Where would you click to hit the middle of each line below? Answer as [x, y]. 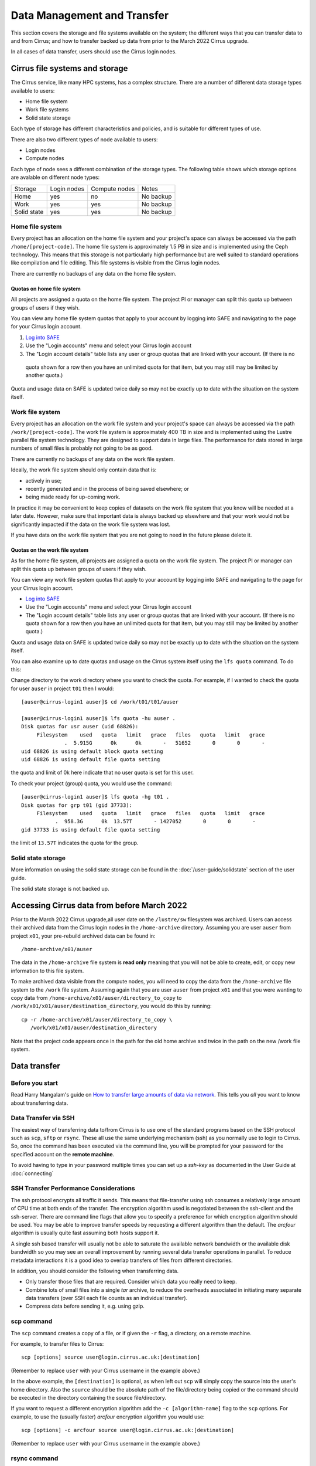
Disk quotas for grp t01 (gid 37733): [77, 805]
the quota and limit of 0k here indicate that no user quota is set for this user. [102, 773]
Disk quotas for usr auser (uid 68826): [80, 727]
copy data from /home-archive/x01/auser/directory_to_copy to [96, 998]
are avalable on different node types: [55, 177]
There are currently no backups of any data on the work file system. [93, 459]
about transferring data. [39, 1103]
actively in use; [44, 480]
